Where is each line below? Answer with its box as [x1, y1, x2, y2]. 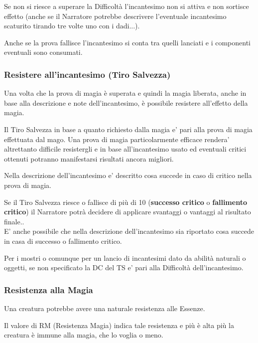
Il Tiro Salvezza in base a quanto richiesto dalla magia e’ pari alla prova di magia [4, 124, 253, 134]
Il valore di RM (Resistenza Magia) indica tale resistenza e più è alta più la [4, 320, 234, 330]
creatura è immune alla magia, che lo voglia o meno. [4, 330, 163, 340]
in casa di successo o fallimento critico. [4, 235, 122, 246]
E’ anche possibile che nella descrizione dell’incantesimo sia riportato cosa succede [4, 226, 255, 236]
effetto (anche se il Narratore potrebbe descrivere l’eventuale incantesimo [4, 10, 227, 21]
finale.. [4, 216, 24, 226]
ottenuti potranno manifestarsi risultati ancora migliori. [4, 153, 174, 164]
